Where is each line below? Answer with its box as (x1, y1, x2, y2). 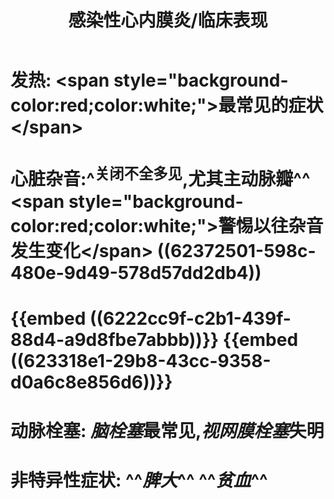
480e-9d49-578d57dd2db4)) (10, 261, 262, 284)
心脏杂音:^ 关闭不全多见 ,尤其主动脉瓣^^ (10, 164, 311, 191)
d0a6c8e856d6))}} (10, 371, 173, 393)
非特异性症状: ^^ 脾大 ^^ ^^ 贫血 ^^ (10, 469, 268, 492)
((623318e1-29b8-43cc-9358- (10, 349, 272, 372)
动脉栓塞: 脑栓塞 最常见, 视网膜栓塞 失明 (10, 420, 325, 443)
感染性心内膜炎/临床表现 (68, 9, 268, 32)
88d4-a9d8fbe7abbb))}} (10, 328, 220, 351)
